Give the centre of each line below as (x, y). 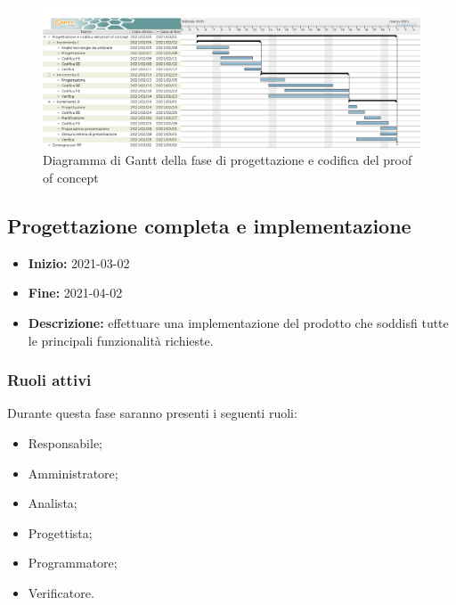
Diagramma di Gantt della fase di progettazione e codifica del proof (228, 160)
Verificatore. (61, 592)
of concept (71, 177)
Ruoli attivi (49, 380)
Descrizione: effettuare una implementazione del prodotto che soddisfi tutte (238, 322)
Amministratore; (73, 473)
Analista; (53, 503)
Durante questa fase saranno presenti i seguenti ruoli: (152, 413)
